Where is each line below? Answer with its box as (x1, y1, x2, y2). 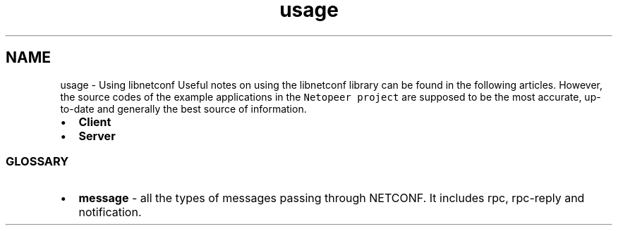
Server (78, 128, 116, 143)
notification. (78, 205, 142, 220)
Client (78, 114, 111, 129)
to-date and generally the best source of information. (60, 102, 307, 115)
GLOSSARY (6, 154, 69, 168)
